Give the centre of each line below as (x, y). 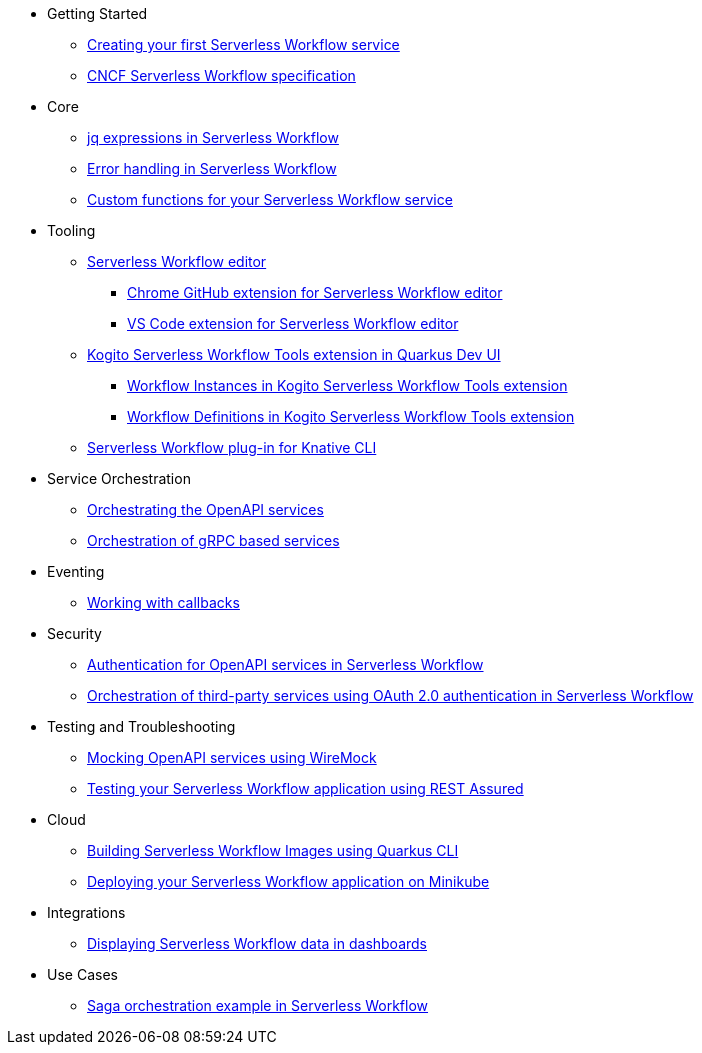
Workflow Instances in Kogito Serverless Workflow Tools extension (347, 385)
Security (74, 633)
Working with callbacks (163, 602)
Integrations (86, 912)
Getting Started (97, 13)
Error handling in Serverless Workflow (212, 168)
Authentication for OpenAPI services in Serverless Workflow (285, 664)
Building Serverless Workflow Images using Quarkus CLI (273, 850)
